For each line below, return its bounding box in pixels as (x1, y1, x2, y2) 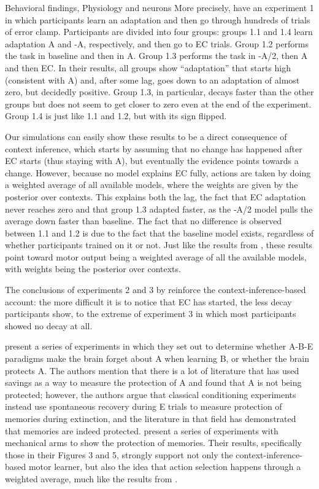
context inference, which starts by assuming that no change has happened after (5, 142, 302, 155)
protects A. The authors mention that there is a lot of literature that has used (5, 364, 299, 377)
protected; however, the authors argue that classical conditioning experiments (5, 388, 296, 401)
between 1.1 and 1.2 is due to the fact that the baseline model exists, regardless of (5, 226, 314, 239)
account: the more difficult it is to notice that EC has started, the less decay (5, 295, 292, 308)
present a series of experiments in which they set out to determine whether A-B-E (5, 340, 313, 353)
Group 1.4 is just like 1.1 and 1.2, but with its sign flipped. (5, 109, 227, 122)
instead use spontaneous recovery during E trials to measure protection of (5, 400, 282, 413)
